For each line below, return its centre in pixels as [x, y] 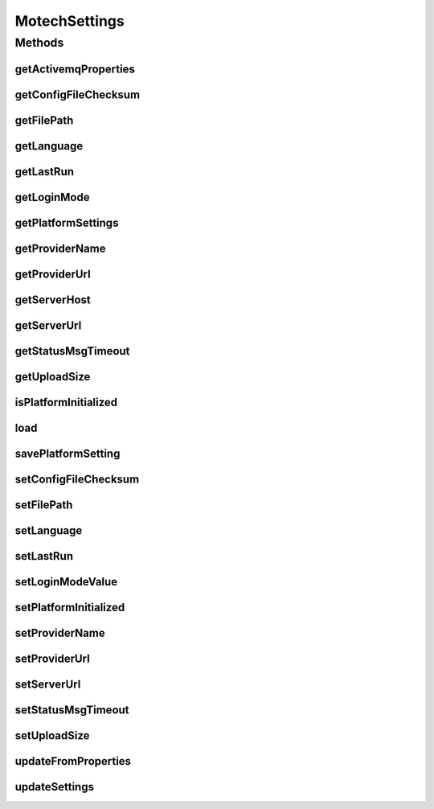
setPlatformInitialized [70, 607]
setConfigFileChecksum [77, 479]
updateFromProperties [73, 761]
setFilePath [44, 505]
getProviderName [60, 248]
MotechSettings [70, 21]
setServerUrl [48, 684]
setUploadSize [52, 736]
